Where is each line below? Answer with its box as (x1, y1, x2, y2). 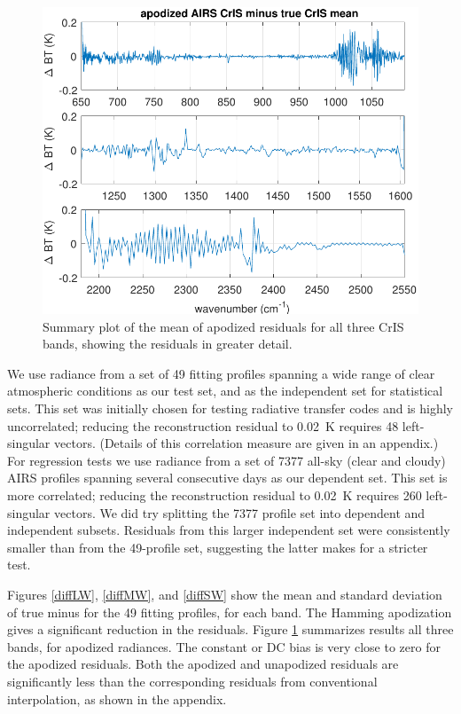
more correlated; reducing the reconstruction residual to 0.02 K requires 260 (7, 486, 422, 505)
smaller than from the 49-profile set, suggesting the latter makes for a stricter (7, 537, 428, 556)
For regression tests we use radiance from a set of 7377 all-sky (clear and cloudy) (7, 451, 446, 469)
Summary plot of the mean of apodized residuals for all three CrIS (43, 317, 404, 335)
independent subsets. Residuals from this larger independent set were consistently (7, 521, 450, 539)
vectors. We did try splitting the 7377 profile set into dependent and (54, 503, 426, 522)
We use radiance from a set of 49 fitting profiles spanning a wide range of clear (7, 364, 435, 382)
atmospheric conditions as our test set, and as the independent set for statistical (7, 381, 443, 400)
